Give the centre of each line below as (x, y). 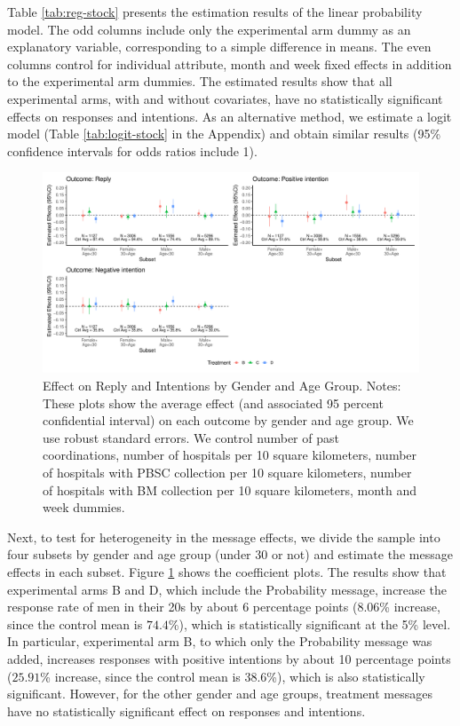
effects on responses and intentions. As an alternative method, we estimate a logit (230, 116)
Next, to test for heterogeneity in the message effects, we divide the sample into (224, 537)
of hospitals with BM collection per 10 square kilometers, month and (230, 489)
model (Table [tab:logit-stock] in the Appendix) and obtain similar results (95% (224, 134)
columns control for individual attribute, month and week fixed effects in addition (230, 63)
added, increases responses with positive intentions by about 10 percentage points (229, 658)
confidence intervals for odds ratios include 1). (132, 150)
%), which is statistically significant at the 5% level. (309, 623)
